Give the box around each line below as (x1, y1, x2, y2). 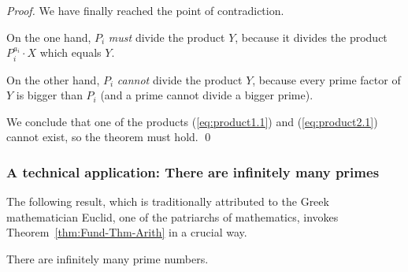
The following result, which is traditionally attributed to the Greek (6, 193, 329, 210)
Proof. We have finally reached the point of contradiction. (6, 2, 284, 18)
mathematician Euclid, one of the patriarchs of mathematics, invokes (6, 208, 339, 225)
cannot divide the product (117, 71, 243, 88)
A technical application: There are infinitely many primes (6, 162, 380, 181)
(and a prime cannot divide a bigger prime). (100, 87, 313, 103)
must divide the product (108, 28, 225, 45)
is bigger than (16, 87, 83, 103)
